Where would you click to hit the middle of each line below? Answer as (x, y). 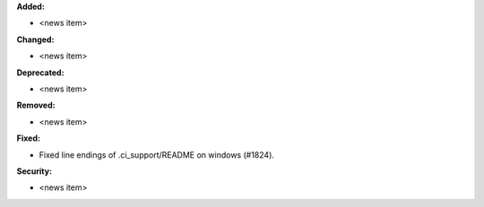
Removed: (36, 105)
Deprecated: (40, 73)
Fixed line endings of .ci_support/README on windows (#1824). (157, 155)
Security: (35, 171)
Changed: (35, 39)
